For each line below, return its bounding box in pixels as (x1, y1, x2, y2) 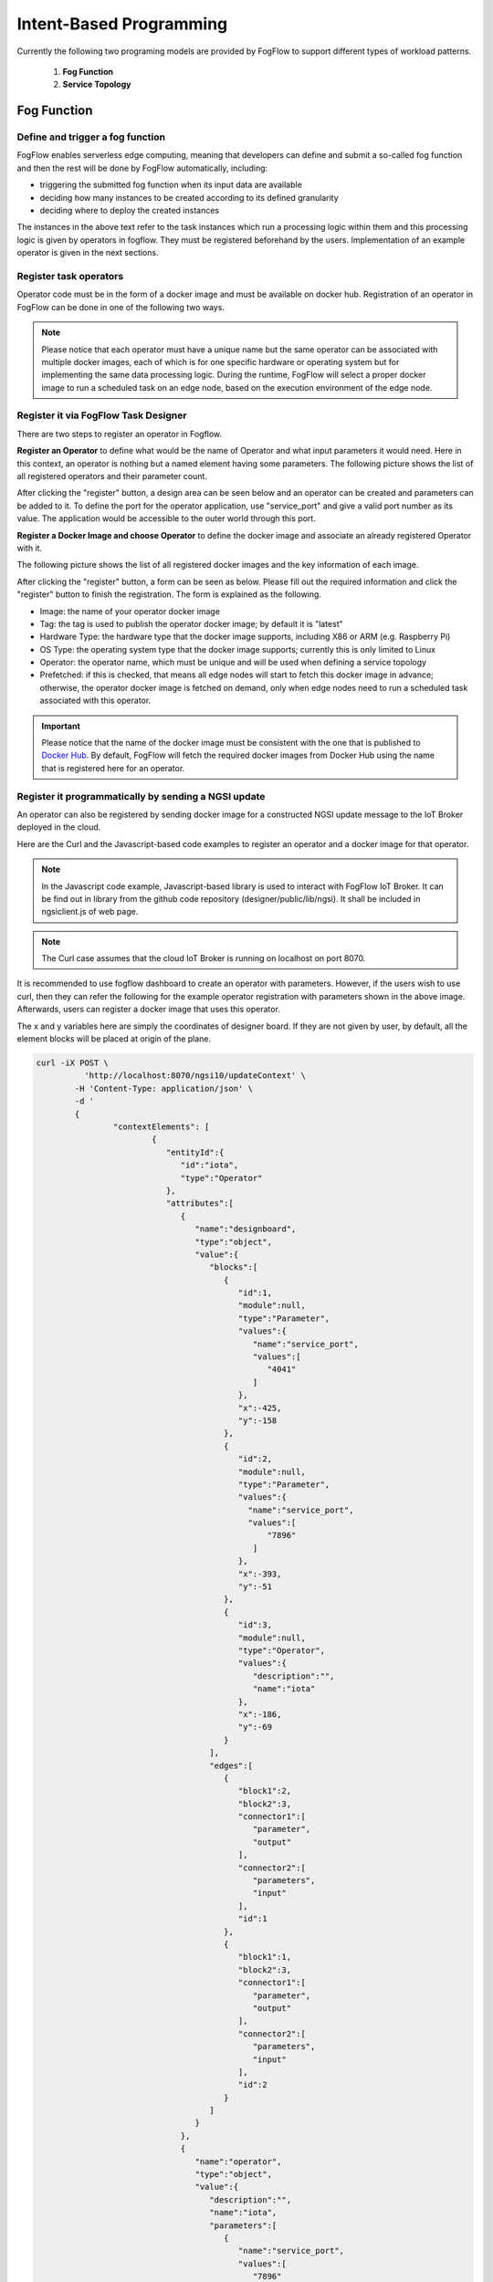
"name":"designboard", (194, 1224, 297, 1234)
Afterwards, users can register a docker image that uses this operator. (16, 1004, 280, 1015)
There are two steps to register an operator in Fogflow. (16, 428, 223, 439)
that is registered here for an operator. (41, 762, 185, 773)
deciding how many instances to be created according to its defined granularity (39, 192, 340, 203)
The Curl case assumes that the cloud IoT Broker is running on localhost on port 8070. (41, 953, 366, 964)
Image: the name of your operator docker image (39, 605, 221, 616)
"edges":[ (209, 1760, 253, 1771)
